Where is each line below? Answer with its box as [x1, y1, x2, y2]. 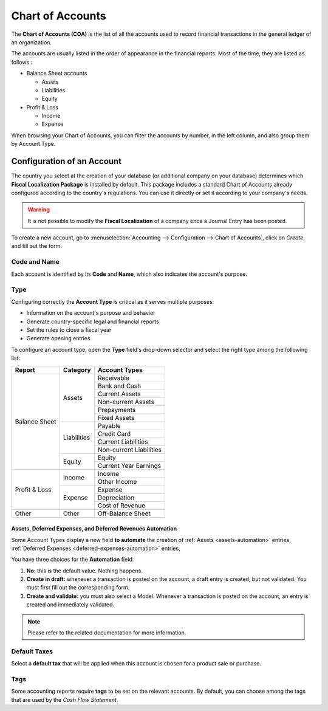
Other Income [97, 477, 137, 486]
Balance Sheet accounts [26, 70, 87, 77]
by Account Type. [11, 140, 56, 148]
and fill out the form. [11, 242, 63, 250]
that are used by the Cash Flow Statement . [11, 696, 118, 703]
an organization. [11, 38, 52, 46]
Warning [27, 206, 50, 213]
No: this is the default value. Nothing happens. [26, 567, 143, 574]
